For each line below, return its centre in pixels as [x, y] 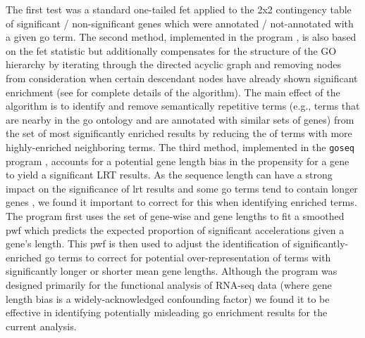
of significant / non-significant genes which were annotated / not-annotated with [180, 23]
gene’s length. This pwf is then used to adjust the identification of [148, 243]
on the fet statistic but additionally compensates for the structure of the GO [171, 50]
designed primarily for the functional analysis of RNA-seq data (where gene [169, 284]
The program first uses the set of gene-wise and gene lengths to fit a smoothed [175, 215]
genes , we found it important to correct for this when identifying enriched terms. [181, 202]
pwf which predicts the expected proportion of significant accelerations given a [175, 229]
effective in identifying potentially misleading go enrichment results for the [167, 312]
